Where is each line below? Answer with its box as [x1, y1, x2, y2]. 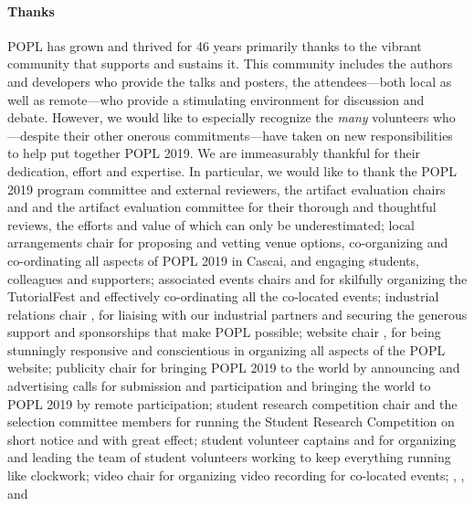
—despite [7, 125, 59, 144]
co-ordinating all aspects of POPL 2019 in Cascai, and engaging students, [7, 250, 419, 269]
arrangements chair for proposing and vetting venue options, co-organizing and [7, 233, 448, 252]
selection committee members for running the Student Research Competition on [7, 412, 455, 431]
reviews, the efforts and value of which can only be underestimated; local [7, 215, 415, 234]
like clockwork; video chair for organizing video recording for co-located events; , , [7, 466, 465, 485]
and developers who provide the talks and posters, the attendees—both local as [7, 71, 452, 90]
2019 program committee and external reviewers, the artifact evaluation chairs [7, 179, 446, 198]
